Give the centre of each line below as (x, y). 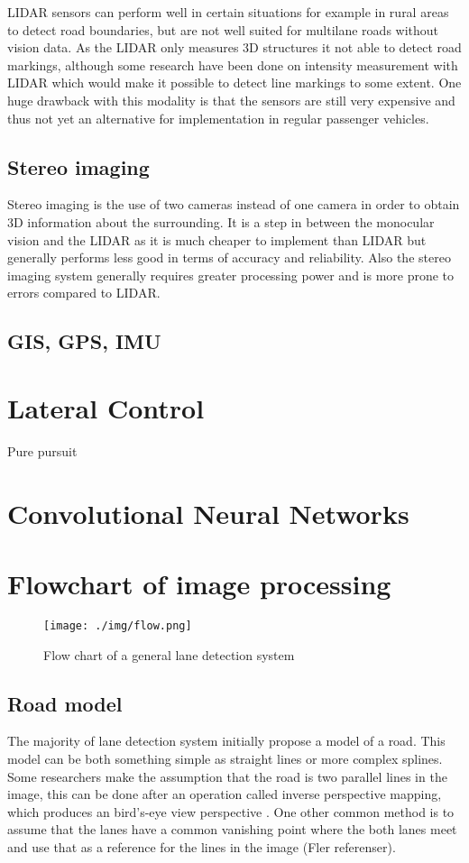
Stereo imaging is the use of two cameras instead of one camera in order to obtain (234, 204)
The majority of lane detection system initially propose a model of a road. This (226, 741)
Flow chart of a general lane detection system (169, 654)
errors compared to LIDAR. (84, 293)
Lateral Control (106, 407)
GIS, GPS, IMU (84, 341)
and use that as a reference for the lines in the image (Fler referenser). (202, 846)
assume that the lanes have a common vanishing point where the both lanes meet (232, 829)
